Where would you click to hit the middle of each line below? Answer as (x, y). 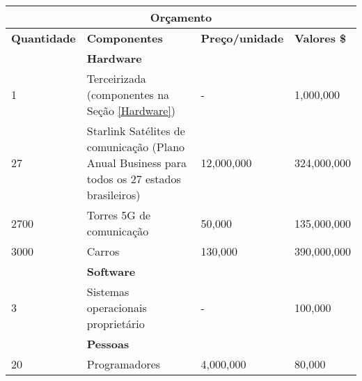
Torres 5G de (119, 215)
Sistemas (108, 291)
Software (111, 271)
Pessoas (108, 344)
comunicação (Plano (136, 147)
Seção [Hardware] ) (131, 110)
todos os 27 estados (134, 179)
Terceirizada (116, 78)
